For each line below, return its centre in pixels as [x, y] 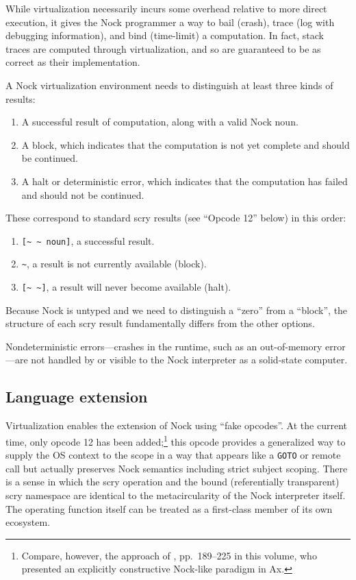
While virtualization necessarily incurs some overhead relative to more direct [166, 8]
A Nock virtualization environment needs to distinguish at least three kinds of [169, 85]
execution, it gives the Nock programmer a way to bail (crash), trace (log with [170, 22]
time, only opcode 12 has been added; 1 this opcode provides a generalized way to [176, 440]
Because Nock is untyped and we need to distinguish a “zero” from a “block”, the [177, 310]
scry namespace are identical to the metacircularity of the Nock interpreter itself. [176, 495]
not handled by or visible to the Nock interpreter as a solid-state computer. [189, 360]
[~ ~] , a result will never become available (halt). [126, 287]
